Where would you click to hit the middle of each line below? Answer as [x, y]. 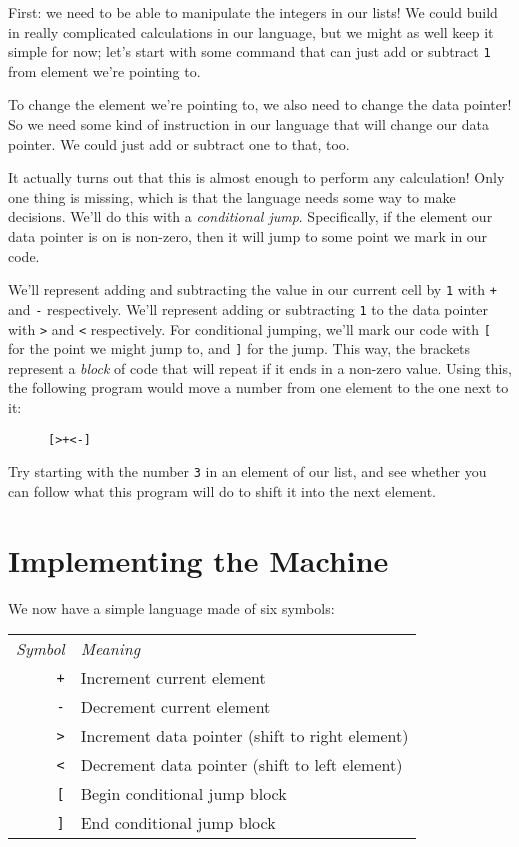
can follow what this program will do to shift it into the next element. [222, 490]
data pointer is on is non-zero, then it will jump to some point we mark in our [248, 236]
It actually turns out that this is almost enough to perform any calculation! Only [256, 177]
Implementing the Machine [198, 559]
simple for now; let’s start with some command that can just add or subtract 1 [249, 51]
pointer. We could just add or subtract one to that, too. [179, 143]
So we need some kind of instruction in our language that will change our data [248, 124]
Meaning [110, 649]
